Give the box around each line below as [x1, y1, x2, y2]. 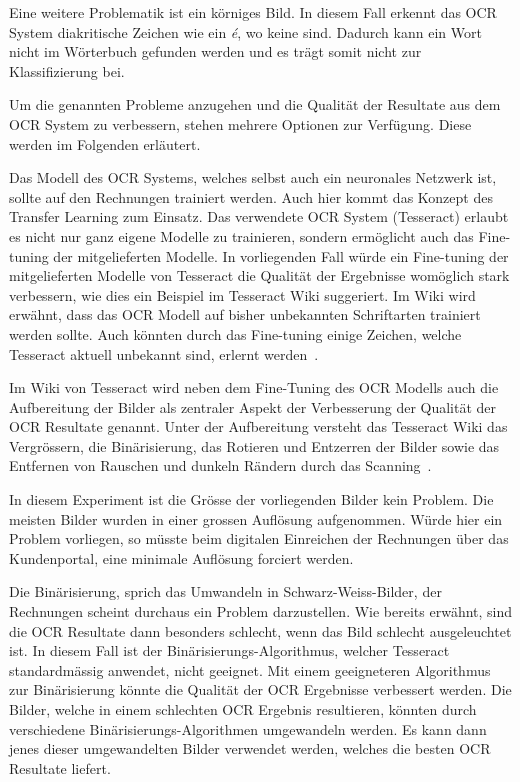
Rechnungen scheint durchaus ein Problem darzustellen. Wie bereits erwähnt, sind [9, 601, 513, 622]
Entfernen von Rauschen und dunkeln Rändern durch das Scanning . [9, 455, 432, 476]
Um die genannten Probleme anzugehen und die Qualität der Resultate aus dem [9, 94, 501, 115]
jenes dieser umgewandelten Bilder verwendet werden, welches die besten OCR [9, 738, 491, 759]
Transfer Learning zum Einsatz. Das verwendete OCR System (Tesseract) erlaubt [9, 206, 509, 227]
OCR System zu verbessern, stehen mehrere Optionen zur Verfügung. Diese [9, 113, 472, 134]
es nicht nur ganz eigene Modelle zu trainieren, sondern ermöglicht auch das [9, 225, 474, 246]
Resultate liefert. [9, 757, 111, 778]
